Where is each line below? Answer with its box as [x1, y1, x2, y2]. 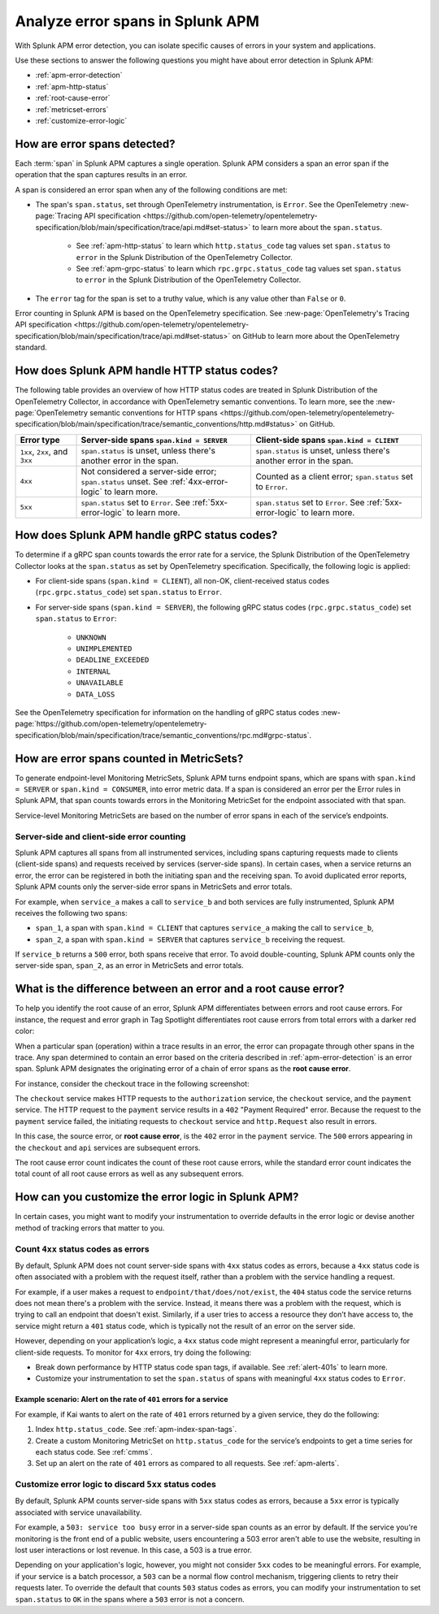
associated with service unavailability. [15, 1508, 142, 1517]
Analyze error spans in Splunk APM [15, 12, 260, 30]
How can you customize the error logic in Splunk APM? [15, 1191, 299, 1204]
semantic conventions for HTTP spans [89, 407, 219, 418]
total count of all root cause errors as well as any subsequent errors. [15, 1169, 244, 1178]
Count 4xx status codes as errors [15, 1243, 150, 1255]
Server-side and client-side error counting [15, 831, 186, 842]
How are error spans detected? [15, 137, 176, 150]
